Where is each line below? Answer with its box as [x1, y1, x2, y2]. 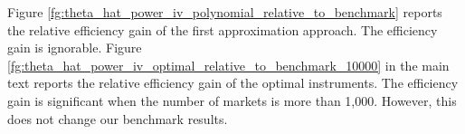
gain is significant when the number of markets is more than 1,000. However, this [7, 91, 457, 110]
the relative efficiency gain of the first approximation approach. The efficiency [7, 20, 438, 39]
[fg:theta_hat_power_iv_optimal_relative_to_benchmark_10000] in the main [7, 55, 450, 74]
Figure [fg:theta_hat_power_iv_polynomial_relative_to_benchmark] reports [7, 3, 442, 21]
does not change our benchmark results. [7, 109, 228, 128]
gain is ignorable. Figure [7, 38, 142, 57]
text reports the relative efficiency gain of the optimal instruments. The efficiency [7, 73, 459, 92]
